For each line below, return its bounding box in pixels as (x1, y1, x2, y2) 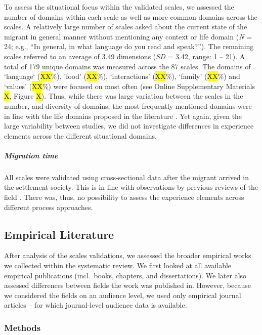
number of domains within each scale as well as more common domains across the (4, 11, 257, 22)
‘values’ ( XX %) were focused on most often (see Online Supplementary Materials (4, 80, 255, 91)
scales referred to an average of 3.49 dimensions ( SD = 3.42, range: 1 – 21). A (4, 51, 245, 61)
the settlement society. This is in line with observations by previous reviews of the (4, 182, 258, 192)
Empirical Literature (4, 226, 114, 242)
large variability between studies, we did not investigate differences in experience (4, 120, 254, 131)
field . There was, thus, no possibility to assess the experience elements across (4, 192, 244, 202)
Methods (4, 321, 41, 333)
